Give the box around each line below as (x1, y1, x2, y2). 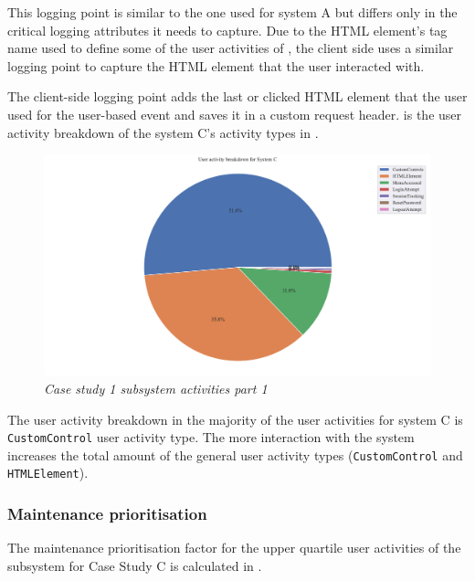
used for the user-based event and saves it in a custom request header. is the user (7, 104, 462, 123)
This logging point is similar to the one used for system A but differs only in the (7, 3, 458, 21)
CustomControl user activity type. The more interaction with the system (7, 428, 415, 447)
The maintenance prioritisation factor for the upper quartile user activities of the (7, 538, 461, 557)
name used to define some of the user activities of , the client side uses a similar (7, 38, 454, 58)
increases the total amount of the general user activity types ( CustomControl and (7, 445, 463, 464)
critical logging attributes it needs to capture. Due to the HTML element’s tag (7, 20, 448, 39)
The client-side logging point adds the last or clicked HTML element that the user (7, 87, 468, 106)
